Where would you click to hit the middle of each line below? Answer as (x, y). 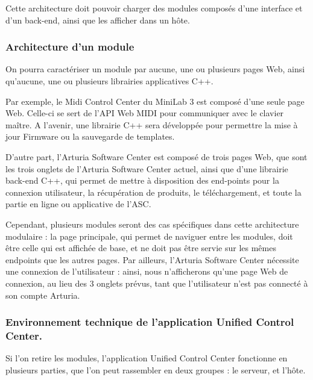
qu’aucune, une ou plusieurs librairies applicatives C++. (109, 81)
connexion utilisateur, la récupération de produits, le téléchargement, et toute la (153, 192)
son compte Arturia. (43, 295)
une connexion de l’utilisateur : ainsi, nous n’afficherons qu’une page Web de (147, 271)
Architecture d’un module (70, 47)
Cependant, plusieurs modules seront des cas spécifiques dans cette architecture (152, 224)
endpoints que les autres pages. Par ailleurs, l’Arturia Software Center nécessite (152, 259)
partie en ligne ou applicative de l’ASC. (78, 204)
